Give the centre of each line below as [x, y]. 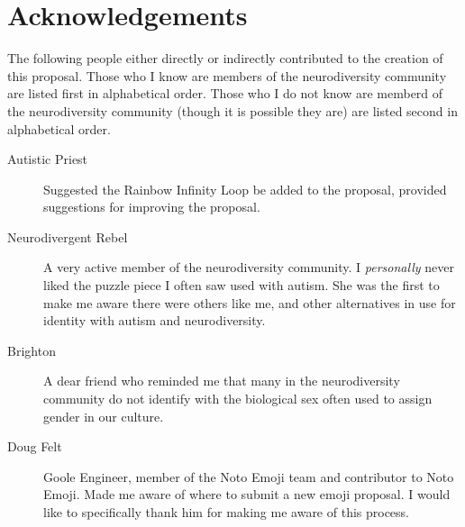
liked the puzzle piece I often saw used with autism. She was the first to [242, 285]
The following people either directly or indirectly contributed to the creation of [225, 58]
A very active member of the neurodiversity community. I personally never [249, 267]
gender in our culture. [104, 416]
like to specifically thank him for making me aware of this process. [227, 512]
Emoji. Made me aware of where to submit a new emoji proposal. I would [247, 494]
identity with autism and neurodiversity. [155, 320]
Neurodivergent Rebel [68, 236]
